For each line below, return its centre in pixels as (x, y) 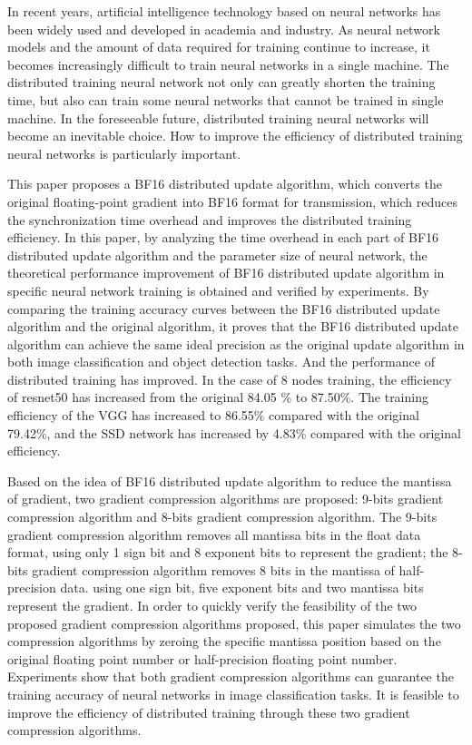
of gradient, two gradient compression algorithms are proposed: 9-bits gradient (226, 499)
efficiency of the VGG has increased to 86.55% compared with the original (213, 415)
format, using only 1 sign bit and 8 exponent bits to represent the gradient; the (228, 552)
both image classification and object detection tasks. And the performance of (221, 362)
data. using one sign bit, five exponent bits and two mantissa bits (242, 588)
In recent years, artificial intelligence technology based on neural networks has (224, 11)
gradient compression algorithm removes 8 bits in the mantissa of (213, 569)
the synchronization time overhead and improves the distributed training (210, 219)
